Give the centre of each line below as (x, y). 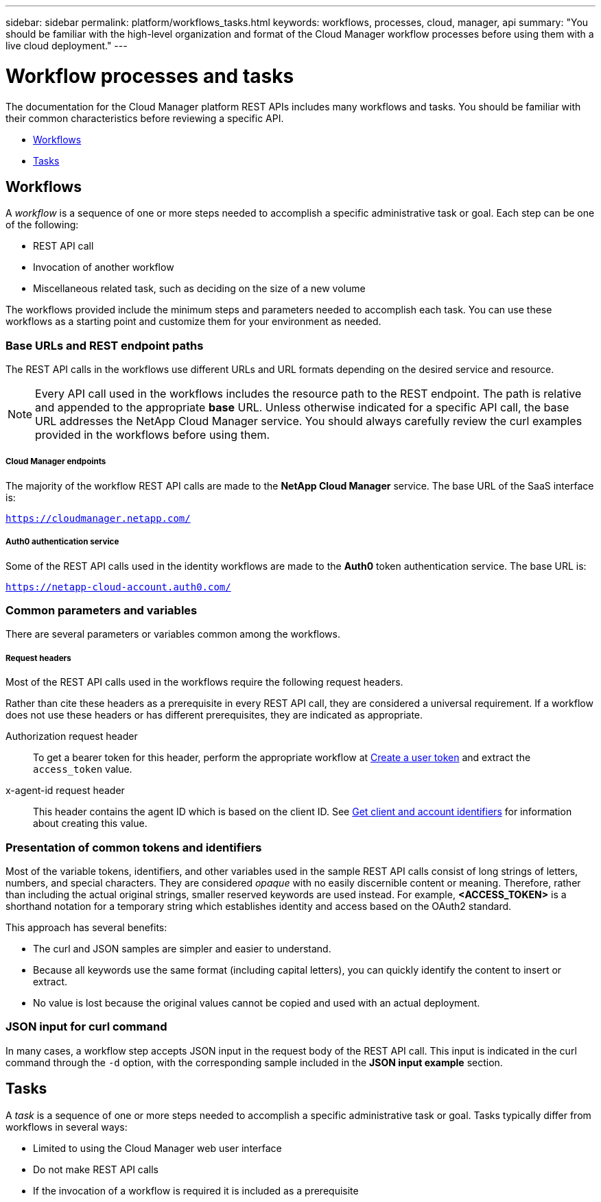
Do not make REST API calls (96, 1169)
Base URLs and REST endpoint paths (105, 345)
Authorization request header (72, 736)
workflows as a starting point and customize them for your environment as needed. (193, 322)
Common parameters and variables (102, 611)
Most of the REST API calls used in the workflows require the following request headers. (204, 682)
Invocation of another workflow (104, 267)
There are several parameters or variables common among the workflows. (173, 634)
